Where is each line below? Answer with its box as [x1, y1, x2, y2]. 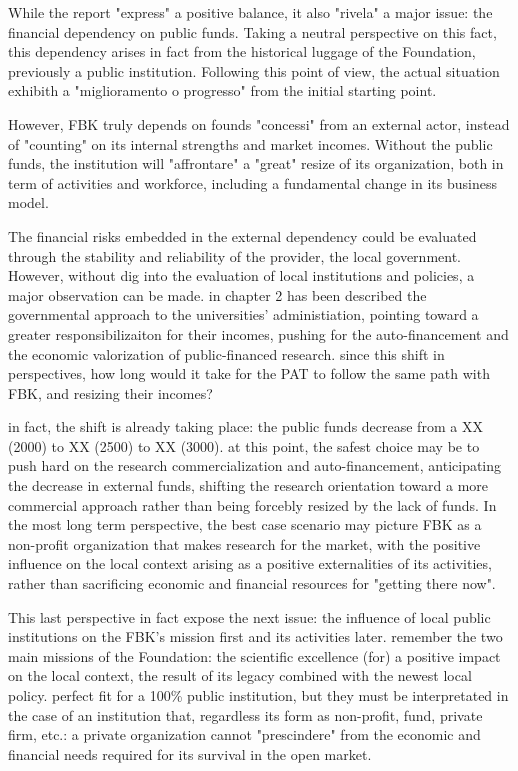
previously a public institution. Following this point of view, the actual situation [8, 60, 500, 81]
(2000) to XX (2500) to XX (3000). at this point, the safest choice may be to [8, 435, 480, 456]
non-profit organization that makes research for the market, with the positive [8, 533, 481, 554]
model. [8, 192, 49, 213]
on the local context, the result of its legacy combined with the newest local [8, 665, 472, 686]
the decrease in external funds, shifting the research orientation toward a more [8, 475, 489, 496]
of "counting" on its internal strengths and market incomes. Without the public [8, 133, 493, 154]
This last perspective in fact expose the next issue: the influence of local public [8, 606, 491, 627]
